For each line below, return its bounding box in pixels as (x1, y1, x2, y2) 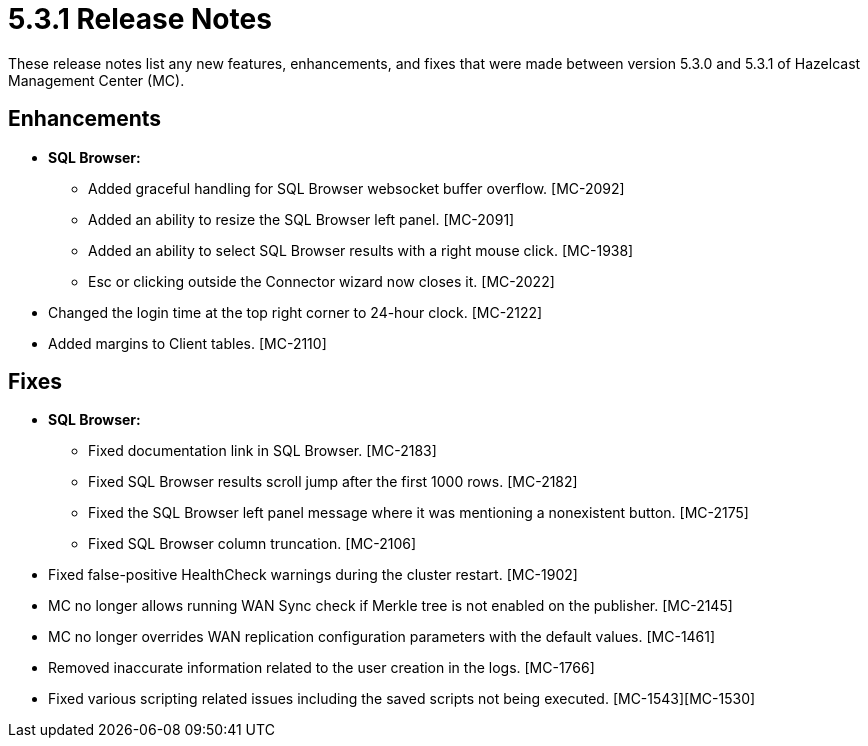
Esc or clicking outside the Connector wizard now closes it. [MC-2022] (88, 272, 555, 290)
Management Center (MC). (8, 71, 185, 89)
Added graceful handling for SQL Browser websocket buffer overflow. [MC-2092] (88, 179, 625, 197)
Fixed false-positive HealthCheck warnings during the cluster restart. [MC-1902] (48, 566, 578, 584)
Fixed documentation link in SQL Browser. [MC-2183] (88, 442, 437, 460)
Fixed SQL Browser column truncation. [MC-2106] (88, 535, 417, 553)
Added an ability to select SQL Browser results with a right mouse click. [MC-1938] (88, 241, 634, 259)
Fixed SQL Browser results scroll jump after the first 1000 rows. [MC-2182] (88, 473, 578, 491)
